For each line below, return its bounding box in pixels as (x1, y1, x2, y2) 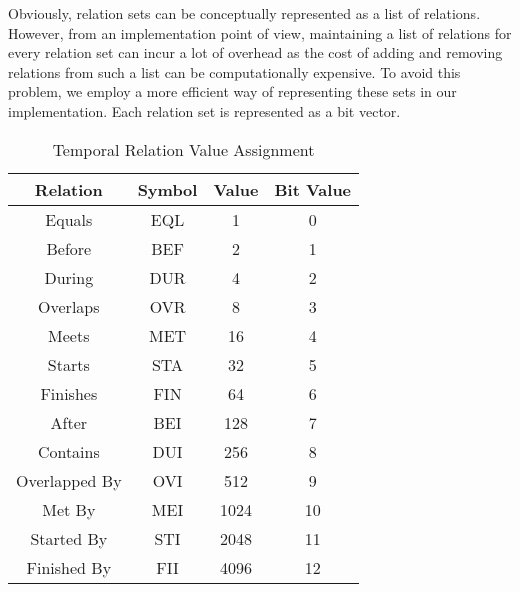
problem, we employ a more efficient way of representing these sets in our (8, 81, 457, 102)
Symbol (137, 177, 198, 201)
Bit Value (274, 177, 352, 201)
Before (46, 236, 92, 260)
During (44, 265, 94, 289)
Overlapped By (16, 468, 122, 492)
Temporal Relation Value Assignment (52, 137, 315, 161)
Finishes (40, 381, 98, 405)
